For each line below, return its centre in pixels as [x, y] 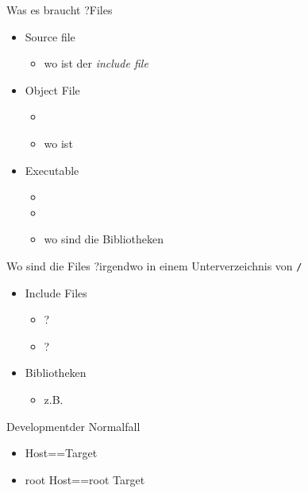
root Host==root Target [85, 479]
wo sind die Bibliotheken [104, 239]
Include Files [56, 292]
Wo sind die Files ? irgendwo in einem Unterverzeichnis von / [154, 265]
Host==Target [61, 453]
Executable [52, 170]
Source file [50, 36]
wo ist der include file [96, 63]
